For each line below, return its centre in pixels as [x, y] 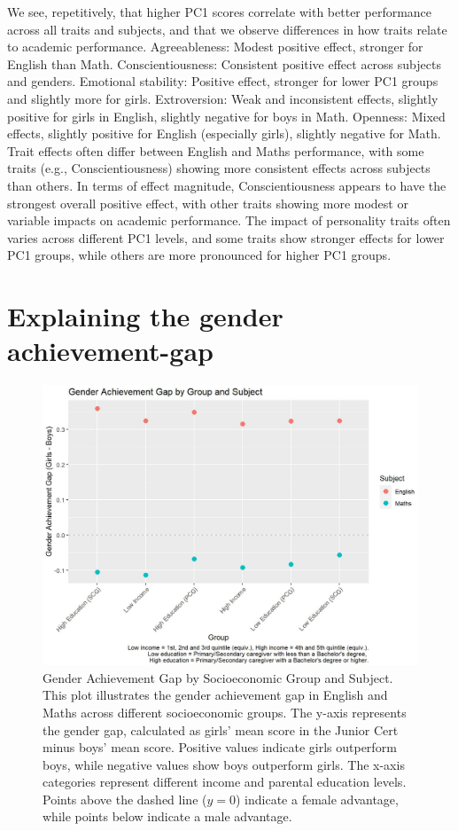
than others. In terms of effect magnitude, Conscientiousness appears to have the [227, 185]
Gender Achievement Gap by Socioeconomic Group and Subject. [218, 677]
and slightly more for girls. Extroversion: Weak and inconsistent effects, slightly [223, 98]
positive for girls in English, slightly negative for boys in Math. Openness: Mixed [226, 116]
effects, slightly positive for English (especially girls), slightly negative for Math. [224, 133]
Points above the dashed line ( [125, 799]
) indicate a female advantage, [317, 799]
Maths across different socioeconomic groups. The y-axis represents [225, 712]
